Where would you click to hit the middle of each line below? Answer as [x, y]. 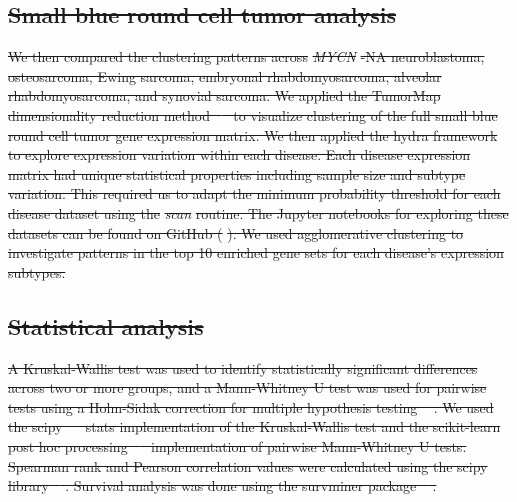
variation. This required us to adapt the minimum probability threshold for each [254, 193]
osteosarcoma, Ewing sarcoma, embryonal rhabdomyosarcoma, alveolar [225, 75]
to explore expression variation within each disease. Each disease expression [239, 154]
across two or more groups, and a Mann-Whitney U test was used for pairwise [247, 387]
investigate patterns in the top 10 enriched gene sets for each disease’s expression [256, 252]
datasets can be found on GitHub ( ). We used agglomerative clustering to [236, 232]
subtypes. [37, 271]
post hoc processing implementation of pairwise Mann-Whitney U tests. [237, 445]
